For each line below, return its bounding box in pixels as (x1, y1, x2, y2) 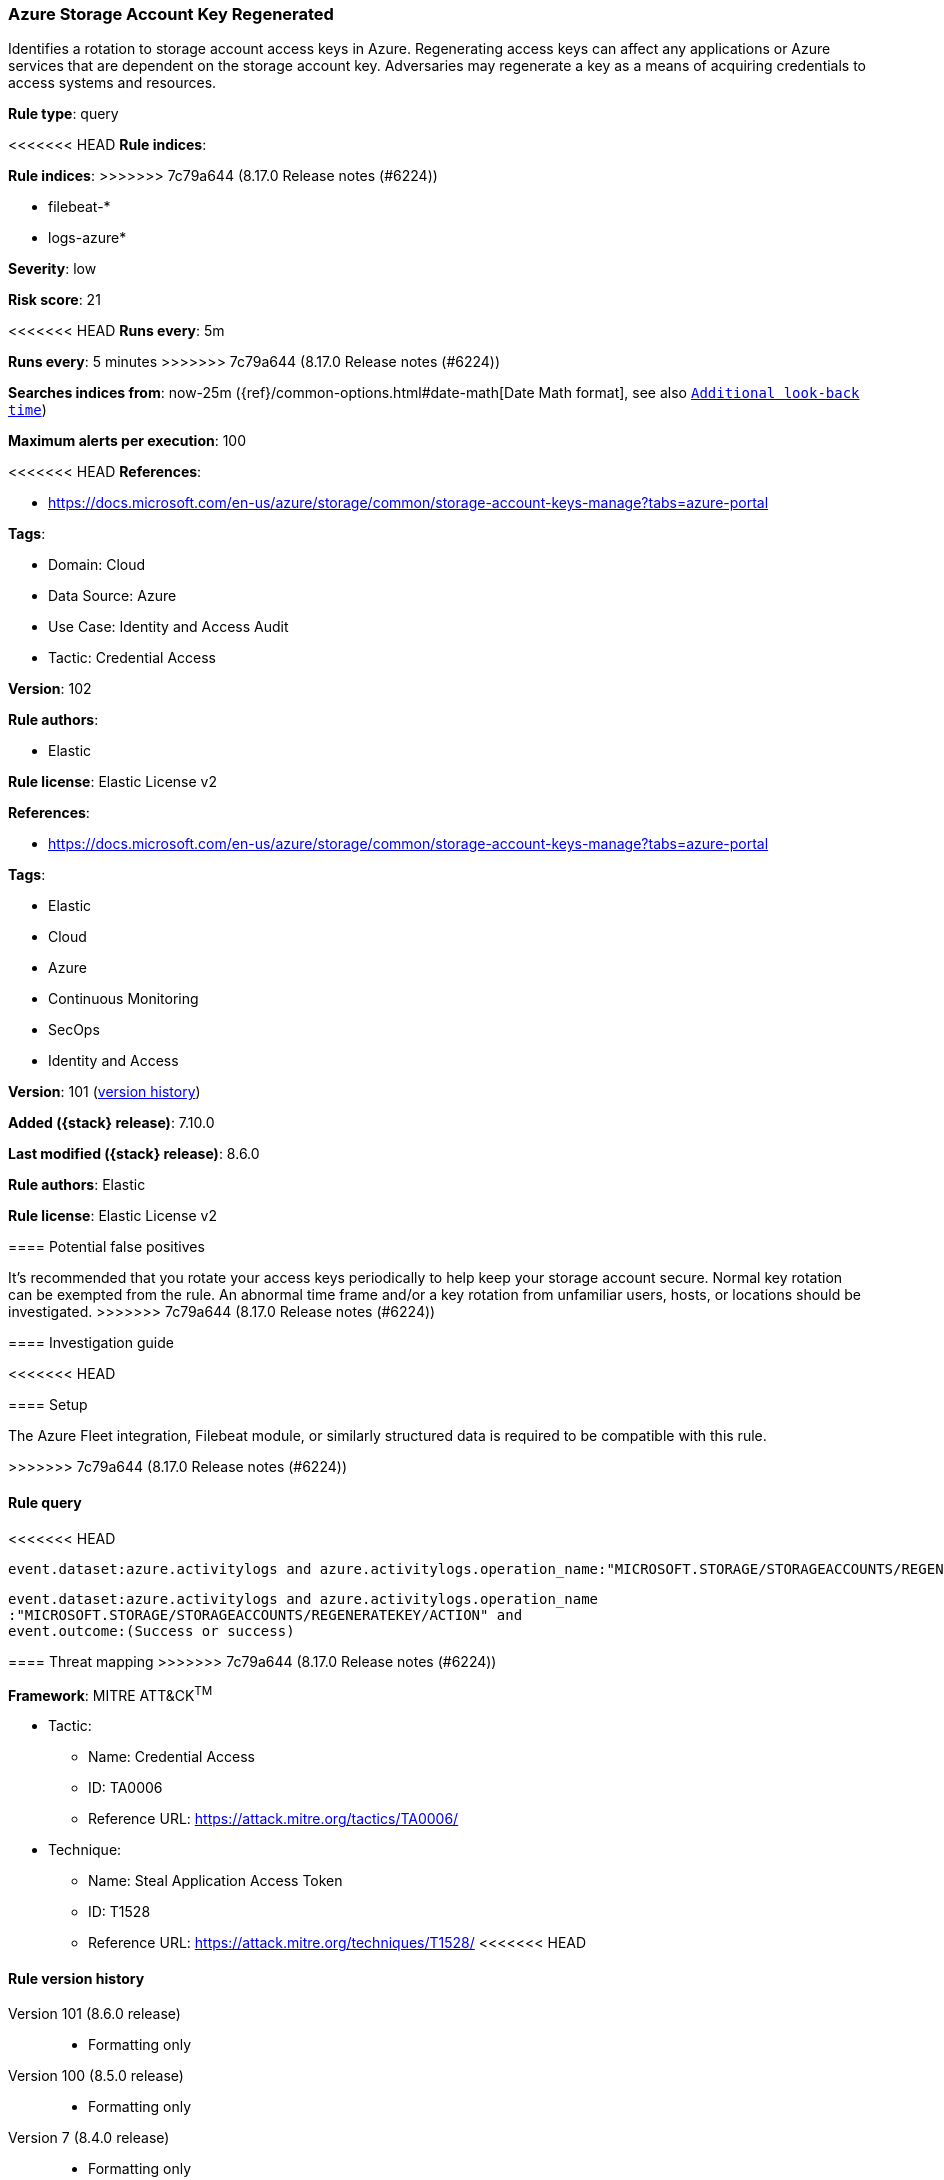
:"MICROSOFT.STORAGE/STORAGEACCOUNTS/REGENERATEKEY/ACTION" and (8, 1606, 523, 1623)
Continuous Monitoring (48, 990, 199, 1008)
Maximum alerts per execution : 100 (8, 432, 247, 450)
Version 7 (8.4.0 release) (8, 2129, 170, 2147)
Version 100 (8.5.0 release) (8, 2067, 184, 2085)
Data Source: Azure (48, 587, 177, 605)
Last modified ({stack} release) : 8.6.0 (8, 1145, 260, 1163)
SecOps (48, 1021, 100, 1039)
